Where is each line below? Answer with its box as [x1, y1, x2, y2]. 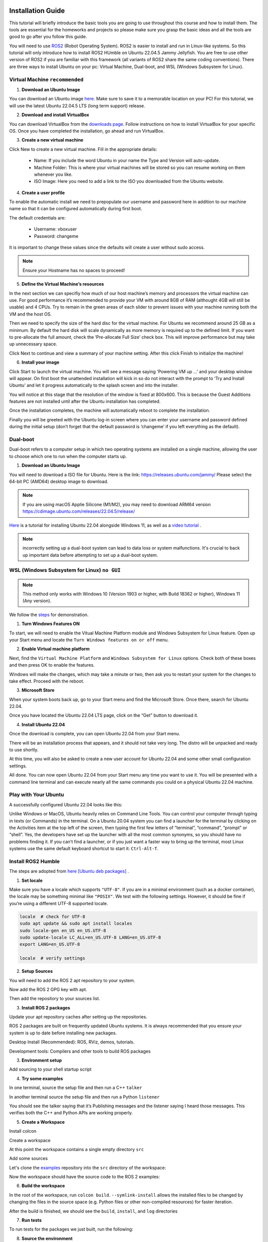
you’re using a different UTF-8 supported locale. [9, 900, 109, 906]
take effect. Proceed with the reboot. [9, 678, 84, 684]
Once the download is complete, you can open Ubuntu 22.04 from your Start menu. [9, 731, 181, 737]
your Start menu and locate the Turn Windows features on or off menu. [9, 636, 169, 643]
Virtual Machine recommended [9, 76, 84, 83]
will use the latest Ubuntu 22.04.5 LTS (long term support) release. [9, 102, 145, 109]
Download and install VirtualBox [21, 112, 89, 118]
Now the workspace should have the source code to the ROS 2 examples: [9, 1174, 160, 1180]
